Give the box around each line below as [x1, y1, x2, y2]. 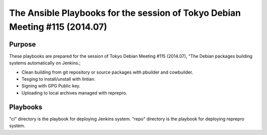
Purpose [9, 40, 36, 48]
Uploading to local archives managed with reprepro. [21, 90, 128, 96]
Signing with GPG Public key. [21, 83, 81, 89]
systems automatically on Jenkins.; [9, 60, 81, 66]
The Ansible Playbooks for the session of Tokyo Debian [9, 7, 241, 18]
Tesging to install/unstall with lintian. [21, 76, 96, 82]
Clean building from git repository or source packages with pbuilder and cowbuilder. [21, 69, 193, 75]
